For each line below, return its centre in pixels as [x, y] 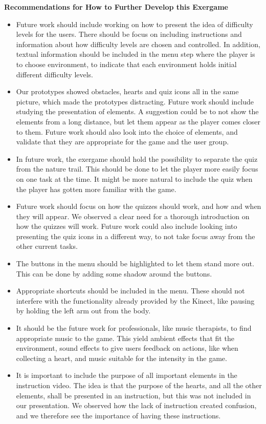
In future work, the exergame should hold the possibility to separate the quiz [137, 158]
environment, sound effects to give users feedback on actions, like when [127, 348]
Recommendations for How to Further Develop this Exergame [116, 7]
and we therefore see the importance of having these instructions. [118, 415]
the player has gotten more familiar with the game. [96, 189]
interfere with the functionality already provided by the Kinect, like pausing [135, 300]
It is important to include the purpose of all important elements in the [127, 375]
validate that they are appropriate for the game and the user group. [123, 142]
